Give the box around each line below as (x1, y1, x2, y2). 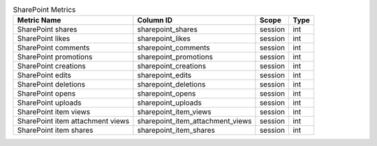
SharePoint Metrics (13, 5, 76, 15)
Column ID (137, 15, 173, 25)
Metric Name (17, 15, 61, 25)
